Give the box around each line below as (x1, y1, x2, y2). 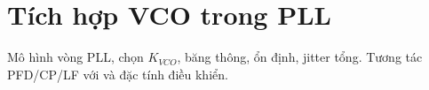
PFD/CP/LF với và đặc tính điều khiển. (7, 64, 228, 83)
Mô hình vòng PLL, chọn (7, 48, 144, 66)
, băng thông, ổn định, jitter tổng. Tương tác (177, 48, 423, 66)
